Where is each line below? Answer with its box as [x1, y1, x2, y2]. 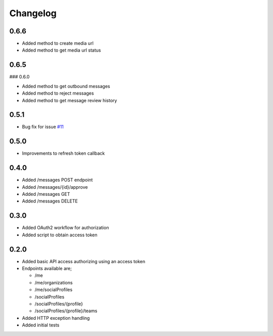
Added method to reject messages [22, 90, 94, 96]
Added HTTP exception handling [22, 315, 90, 321]
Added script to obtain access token [22, 232, 98, 238]
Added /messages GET [22, 191, 70, 197]
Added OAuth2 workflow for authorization [22, 225, 109, 231]
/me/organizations [34, 279, 73, 285]
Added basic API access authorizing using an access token [22, 258, 146, 264]
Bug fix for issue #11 [22, 124, 64, 130]
